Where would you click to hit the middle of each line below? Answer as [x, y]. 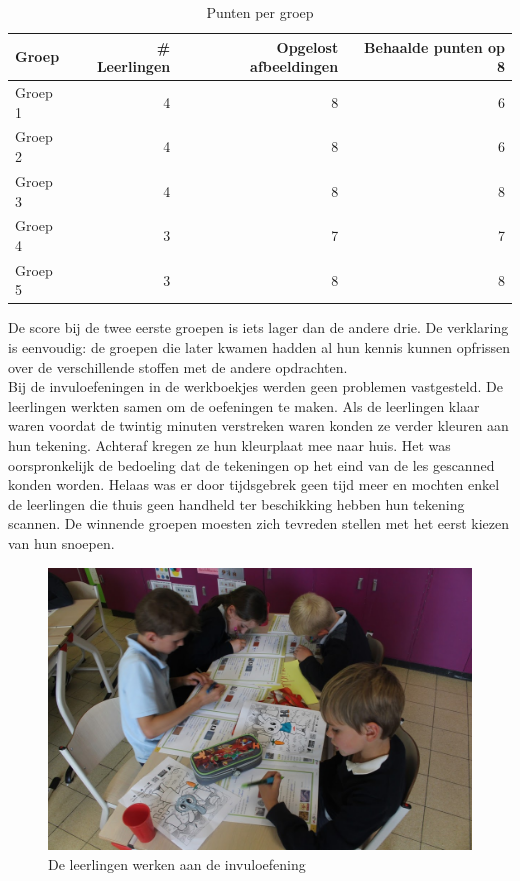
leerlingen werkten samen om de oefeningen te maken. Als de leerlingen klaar [244, 405]
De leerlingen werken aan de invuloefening [177, 863]
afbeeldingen [294, 66]
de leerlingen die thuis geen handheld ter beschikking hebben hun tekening [236, 503]
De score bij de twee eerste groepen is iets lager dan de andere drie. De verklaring [258, 327]
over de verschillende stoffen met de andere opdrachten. [178, 366]
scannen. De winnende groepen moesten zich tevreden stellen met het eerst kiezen [259, 523]
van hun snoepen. [61, 543]
